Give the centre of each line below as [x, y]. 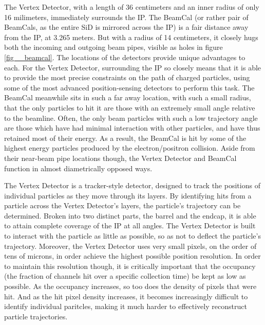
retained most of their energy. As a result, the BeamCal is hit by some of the [125, 138]
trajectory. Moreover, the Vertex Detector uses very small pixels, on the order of [130, 246]
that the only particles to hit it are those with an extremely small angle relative [130, 107]
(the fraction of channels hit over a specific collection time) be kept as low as [125, 276]
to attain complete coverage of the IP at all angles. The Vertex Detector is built [130, 225]
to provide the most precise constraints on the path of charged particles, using [127, 77]
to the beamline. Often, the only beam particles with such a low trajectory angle [131, 118]
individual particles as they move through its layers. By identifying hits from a [128, 195]
